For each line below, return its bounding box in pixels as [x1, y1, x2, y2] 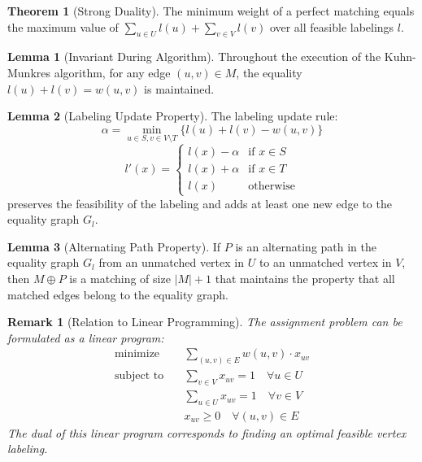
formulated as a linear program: [7, 329, 164, 346]
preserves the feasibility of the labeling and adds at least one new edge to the [7, 194, 392, 211]
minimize [114, 348, 160, 360]
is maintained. [144, 80, 215, 97]
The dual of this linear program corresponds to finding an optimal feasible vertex [7, 424, 407, 441]
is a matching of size [69, 269, 171, 286]
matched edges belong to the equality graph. [7, 285, 228, 303]
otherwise [248, 181, 295, 193]
